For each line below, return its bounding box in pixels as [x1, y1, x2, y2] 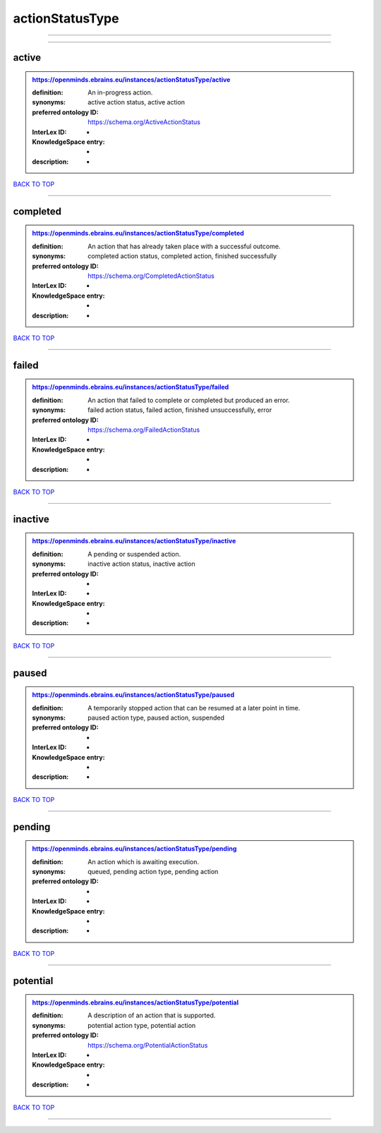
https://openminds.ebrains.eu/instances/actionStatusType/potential [32, 998, 239, 1007]
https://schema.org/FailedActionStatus [87, 425, 200, 434]
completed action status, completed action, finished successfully [87, 252, 277, 260]
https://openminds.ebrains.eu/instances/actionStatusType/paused [32, 691, 235, 699]
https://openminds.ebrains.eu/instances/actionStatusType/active [32, 75, 231, 84]
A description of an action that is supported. [87, 1011, 216, 1019]
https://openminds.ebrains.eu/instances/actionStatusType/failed [32, 383, 229, 392]
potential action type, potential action [87, 1021, 196, 1029]
